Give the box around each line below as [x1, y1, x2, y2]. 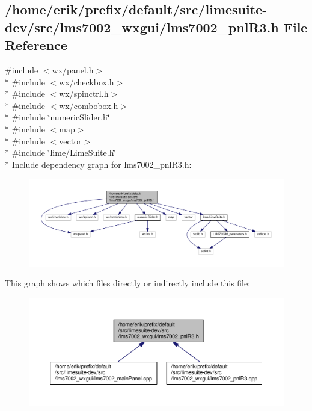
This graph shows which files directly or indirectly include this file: [5, 277, 251, 289]
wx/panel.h [52, 63, 94, 76]
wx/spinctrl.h [59, 87, 109, 100]
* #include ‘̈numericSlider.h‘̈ [5, 111, 110, 123]
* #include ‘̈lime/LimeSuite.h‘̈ [5, 146, 117, 159]
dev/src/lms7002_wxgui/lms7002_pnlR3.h [5, 17, 279, 36]
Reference [5, 36, 67, 54]
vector [59, 134, 82, 147]
